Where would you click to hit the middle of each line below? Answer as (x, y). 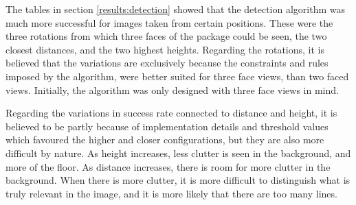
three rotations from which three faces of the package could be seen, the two (166, 36)
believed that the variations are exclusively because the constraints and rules (167, 63)
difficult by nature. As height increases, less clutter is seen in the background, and (178, 153)
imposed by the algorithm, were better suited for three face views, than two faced (177, 76)
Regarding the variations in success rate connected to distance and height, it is (171, 113)
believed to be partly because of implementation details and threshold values (167, 126)
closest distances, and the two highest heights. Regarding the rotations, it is (165, 49)
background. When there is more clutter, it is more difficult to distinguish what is (178, 180)
